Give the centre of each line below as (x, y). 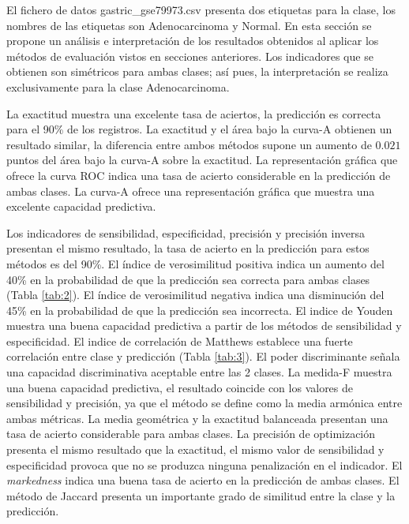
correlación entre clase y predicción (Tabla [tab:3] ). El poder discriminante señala (203, 356)
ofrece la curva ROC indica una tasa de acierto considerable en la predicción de (199, 175)
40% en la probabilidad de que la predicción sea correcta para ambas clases (188, 279)
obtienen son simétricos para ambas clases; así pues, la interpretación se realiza (197, 71)
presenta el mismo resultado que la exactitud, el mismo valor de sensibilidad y (195, 449)
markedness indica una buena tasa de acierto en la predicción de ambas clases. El (203, 480)
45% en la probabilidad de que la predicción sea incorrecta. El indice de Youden (200, 310)
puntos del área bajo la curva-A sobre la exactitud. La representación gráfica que (202, 160)
